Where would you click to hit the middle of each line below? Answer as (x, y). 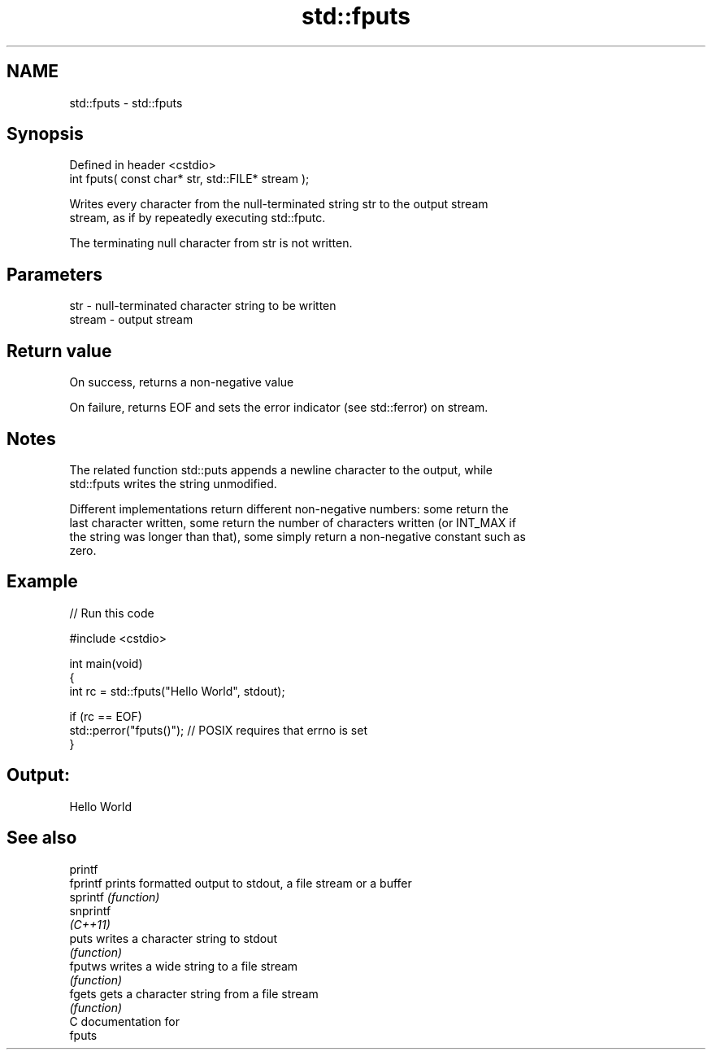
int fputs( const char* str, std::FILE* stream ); (189, 179)
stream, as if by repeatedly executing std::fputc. (198, 218)
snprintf (90, 910)
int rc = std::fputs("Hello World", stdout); (177, 691)
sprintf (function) (115, 897)
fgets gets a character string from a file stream (194, 993)
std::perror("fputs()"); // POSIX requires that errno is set (218, 730)
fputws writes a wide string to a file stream (184, 966)
